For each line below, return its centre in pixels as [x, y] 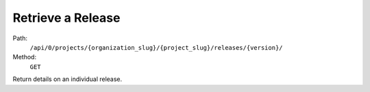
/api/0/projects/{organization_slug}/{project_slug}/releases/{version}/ [157, 47]
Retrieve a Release [66, 18]
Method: [25, 57]
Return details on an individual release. [67, 79]
